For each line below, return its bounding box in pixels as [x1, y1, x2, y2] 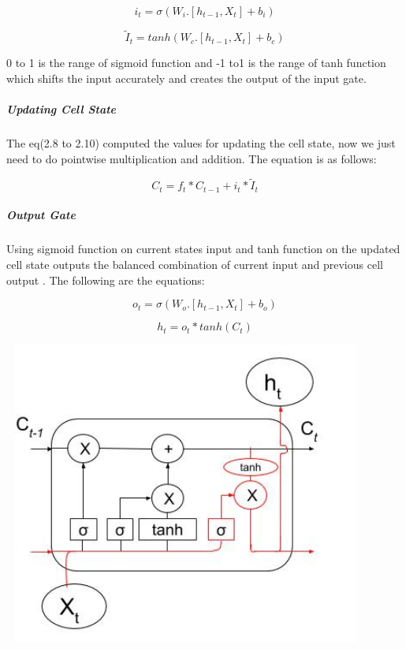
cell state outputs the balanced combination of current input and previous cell [6, 255, 383, 272]
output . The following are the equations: [6, 271, 205, 288]
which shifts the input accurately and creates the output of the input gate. [6, 69, 367, 86]
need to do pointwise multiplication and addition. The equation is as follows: [6, 150, 377, 166]
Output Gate [6, 207, 76, 223]
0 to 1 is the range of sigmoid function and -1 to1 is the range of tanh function [6, 54, 386, 71]
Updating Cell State [6, 101, 117, 117]
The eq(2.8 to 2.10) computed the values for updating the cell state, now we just [6, 134, 396, 151]
